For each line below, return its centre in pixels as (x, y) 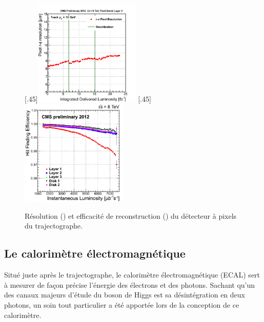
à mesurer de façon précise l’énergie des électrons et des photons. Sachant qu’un (130, 284)
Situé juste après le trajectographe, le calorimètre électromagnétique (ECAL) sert (132, 275)
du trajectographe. (54, 226)
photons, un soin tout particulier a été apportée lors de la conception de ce (122, 304)
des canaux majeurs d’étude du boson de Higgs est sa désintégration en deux (125, 295)
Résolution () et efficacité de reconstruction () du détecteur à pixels (131, 215)
